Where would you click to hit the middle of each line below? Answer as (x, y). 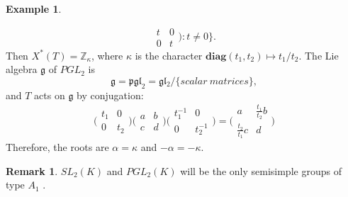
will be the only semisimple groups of (261, 170)
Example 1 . (34, 9)
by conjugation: (110, 95)
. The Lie (319, 55)
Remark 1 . (32, 170)
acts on (50, 95)
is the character (169, 55)
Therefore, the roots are (57, 147)
